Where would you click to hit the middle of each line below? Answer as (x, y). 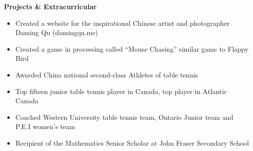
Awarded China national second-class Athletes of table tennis (107, 74)
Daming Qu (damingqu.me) (57, 32)
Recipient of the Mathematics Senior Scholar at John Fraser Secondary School (132, 142)
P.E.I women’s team (45, 126)
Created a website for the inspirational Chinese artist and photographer (123, 23)
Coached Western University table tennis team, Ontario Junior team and (124, 117)
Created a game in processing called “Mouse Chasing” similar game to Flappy (132, 48)
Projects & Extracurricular (50, 6)
